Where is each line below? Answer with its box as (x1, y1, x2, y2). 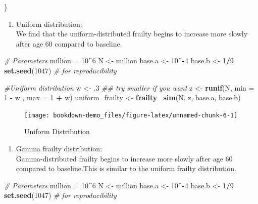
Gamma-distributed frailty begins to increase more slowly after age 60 (16, 153, 233, 164)
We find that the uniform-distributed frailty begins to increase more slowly (16, 28, 248, 39)
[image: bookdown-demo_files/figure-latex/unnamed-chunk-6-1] (24, 111, 238, 119)
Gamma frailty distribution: (16, 143, 102, 153)
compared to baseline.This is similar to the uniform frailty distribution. (16, 163, 236, 174)
